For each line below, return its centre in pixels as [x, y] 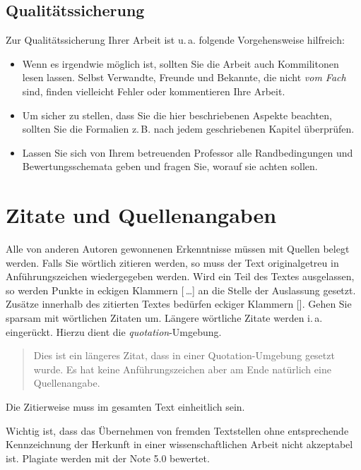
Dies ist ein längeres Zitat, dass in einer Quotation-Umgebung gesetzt [184, 355]
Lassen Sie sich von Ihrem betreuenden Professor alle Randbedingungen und [188, 152]
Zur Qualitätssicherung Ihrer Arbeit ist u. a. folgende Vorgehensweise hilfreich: [175, 40]
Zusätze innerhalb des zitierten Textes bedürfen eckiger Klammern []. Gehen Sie [179, 304]
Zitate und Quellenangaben [141, 215]
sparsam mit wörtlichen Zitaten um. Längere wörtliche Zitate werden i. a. [164, 318]
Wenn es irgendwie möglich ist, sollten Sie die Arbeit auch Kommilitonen [180, 63]
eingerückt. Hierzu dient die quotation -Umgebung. [114, 331]
